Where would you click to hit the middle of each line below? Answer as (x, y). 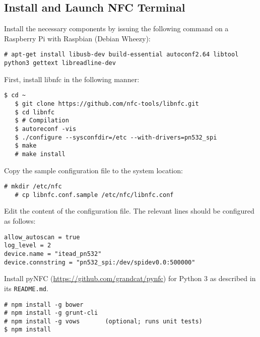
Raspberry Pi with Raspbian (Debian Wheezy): (77, 38)
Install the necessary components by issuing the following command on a (116, 28)
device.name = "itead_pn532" (53, 254)
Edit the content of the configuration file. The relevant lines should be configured (129, 211)
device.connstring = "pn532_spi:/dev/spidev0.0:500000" (100, 262)
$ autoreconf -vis (46, 129)
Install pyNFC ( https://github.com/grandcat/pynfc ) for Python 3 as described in (130, 278)
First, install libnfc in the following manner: (72, 79)
